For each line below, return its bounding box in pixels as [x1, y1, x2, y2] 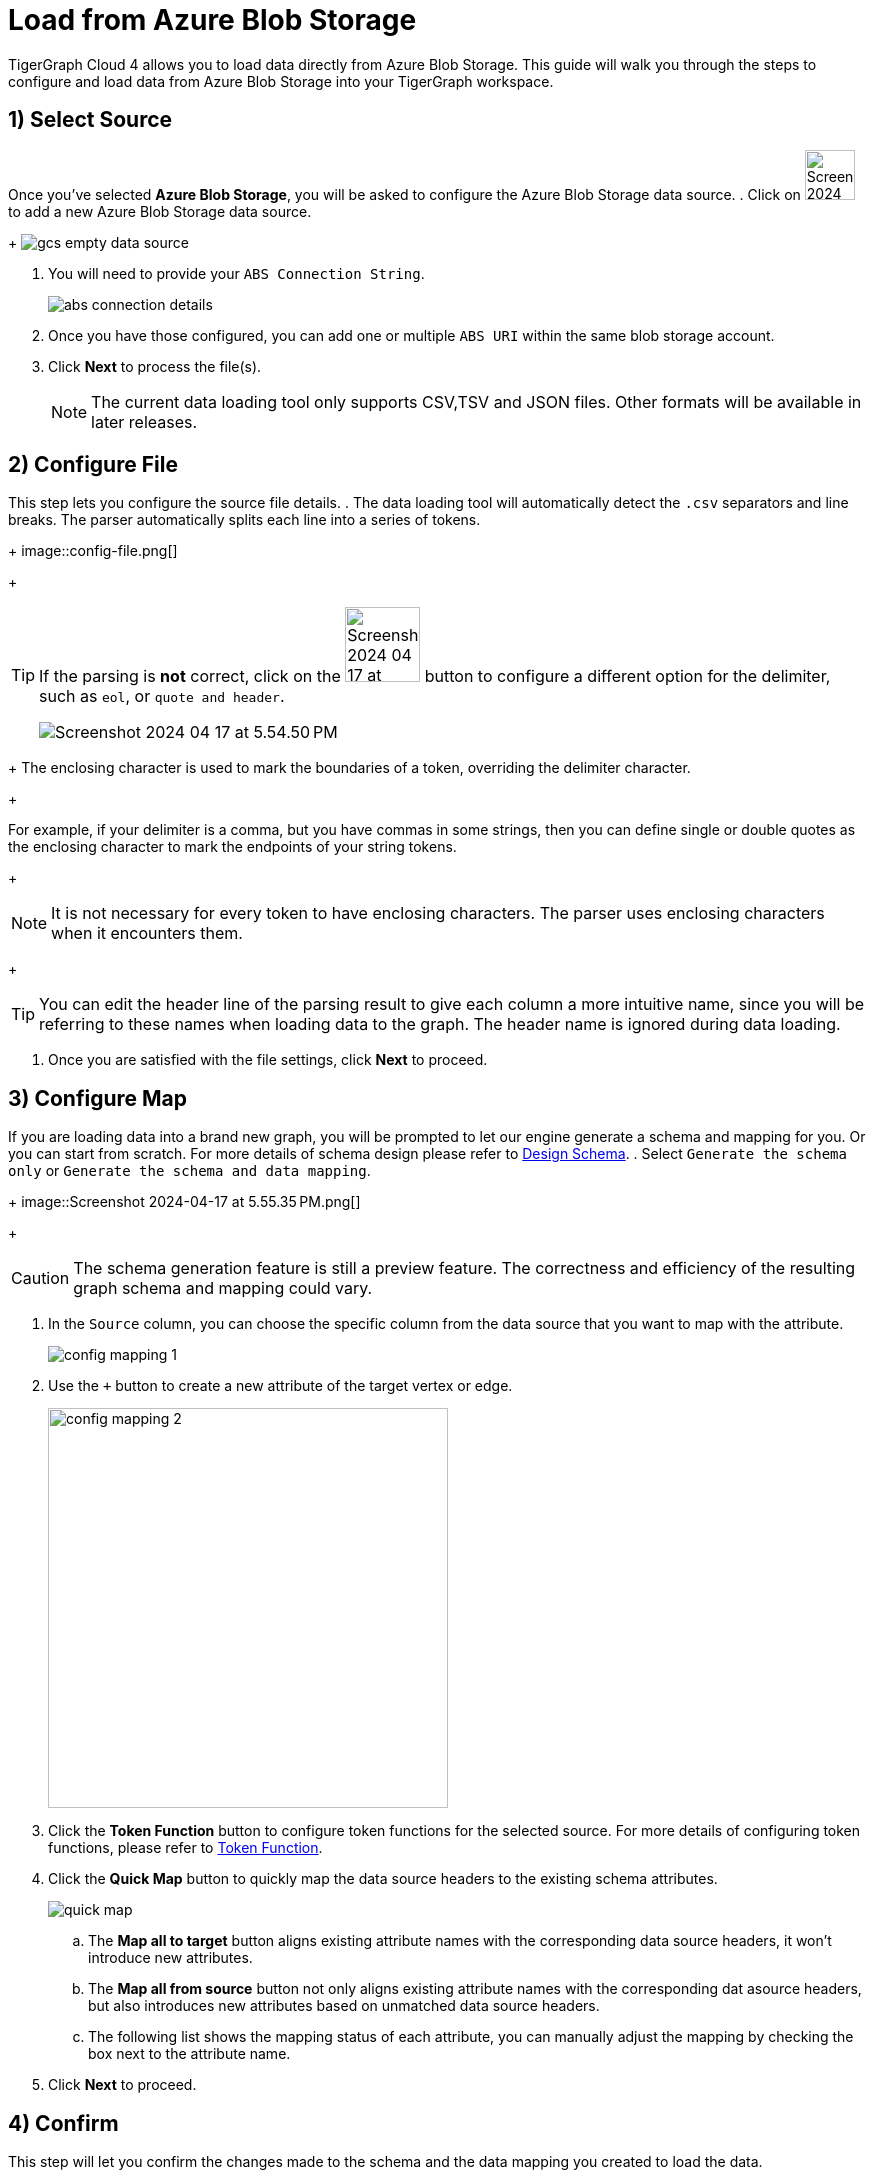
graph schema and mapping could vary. [73, 1278, 373, 1299]
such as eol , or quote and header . [39, 686, 285, 707]
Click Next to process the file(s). [48, 357, 262, 375]
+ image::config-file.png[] [8, 542, 178, 560]
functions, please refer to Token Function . [48, 1839, 323, 1857]
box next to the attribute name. [88, 2045, 291, 2063]
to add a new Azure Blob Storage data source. [8, 202, 312, 220]
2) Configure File [8, 452, 178, 478]
